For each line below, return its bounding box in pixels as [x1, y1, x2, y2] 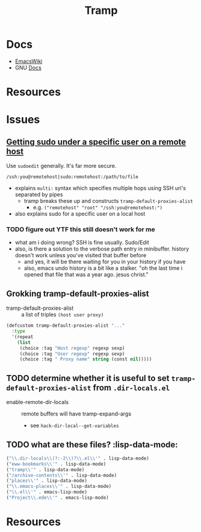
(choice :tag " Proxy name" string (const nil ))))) [19, 356, 152, 362]
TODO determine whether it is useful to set [6, 373, 170, 383]
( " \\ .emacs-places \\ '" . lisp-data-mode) [6, 484, 112, 490]
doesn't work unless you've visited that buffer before [14, 252, 147, 259]
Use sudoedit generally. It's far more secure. [6, 162, 117, 170]
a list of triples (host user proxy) [21, 311, 104, 318]
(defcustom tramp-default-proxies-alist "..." [6, 322, 125, 329]
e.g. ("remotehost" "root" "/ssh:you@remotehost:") [32, 204, 163, 211]
